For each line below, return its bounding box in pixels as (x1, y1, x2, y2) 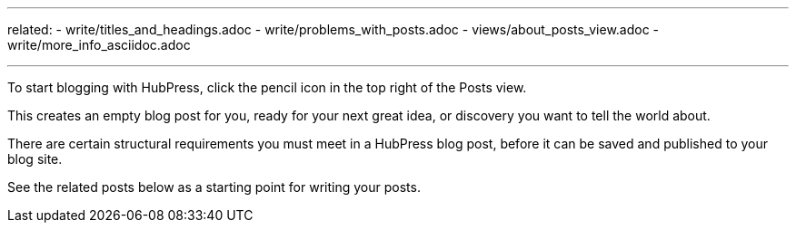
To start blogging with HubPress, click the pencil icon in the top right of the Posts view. (7, 80, 527, 95)
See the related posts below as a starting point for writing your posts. (7, 179, 421, 195)
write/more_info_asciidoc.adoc (7, 37, 191, 53)
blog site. (7, 151, 63, 167)
